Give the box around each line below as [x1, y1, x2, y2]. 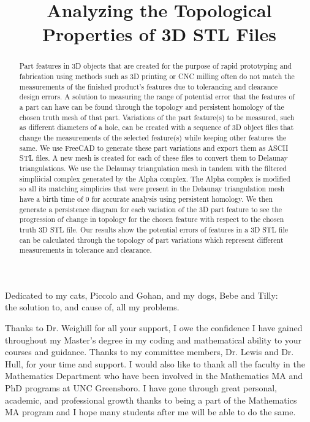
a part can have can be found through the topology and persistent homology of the [19, 101, 284, 112]
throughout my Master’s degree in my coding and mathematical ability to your [5, 333, 302, 346]
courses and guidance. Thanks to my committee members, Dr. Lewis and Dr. [5, 345, 294, 358]
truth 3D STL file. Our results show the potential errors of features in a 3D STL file [19, 224, 289, 234]
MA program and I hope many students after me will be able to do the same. [5, 405, 296, 418]
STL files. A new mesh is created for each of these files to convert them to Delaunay [19, 153, 288, 163]
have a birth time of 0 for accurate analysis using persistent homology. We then [19, 193, 273, 204]
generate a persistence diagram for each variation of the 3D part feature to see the [19, 204, 282, 214]
